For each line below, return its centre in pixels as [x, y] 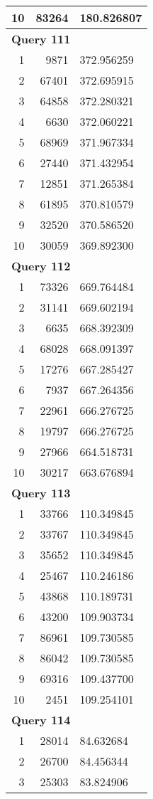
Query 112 [41, 266]
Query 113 [41, 493]
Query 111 [41, 39]
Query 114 [41, 720]
